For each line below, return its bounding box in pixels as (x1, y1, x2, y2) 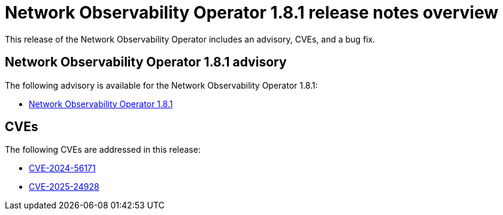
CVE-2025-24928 (29, 181, 99, 192)
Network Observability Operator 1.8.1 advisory (5, 54, 287, 70)
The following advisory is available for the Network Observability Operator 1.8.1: (5, 80, 318, 90)
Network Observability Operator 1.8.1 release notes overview (5, 2, 498, 23)
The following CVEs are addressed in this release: (5, 144, 201, 155)
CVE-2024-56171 (29, 163, 96, 174)
